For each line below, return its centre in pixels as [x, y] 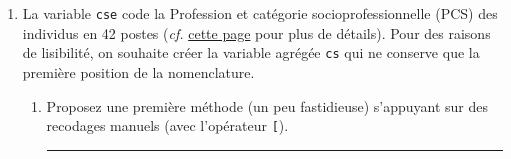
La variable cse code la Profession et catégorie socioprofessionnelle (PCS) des [260, 13]
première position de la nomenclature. [138, 71]
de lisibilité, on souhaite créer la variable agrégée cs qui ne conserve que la [251, 52]
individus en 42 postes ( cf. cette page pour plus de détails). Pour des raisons [256, 32]
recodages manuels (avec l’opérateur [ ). [167, 125]
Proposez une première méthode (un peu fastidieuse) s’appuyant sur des [267, 105]
